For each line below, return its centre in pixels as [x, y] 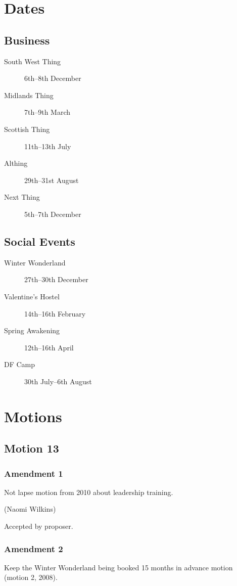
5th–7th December [53, 214]
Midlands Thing [29, 95]
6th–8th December [53, 78]
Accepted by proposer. [39, 526]
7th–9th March [48, 112]
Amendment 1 [34, 473]
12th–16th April [49, 347]
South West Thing [33, 61]
